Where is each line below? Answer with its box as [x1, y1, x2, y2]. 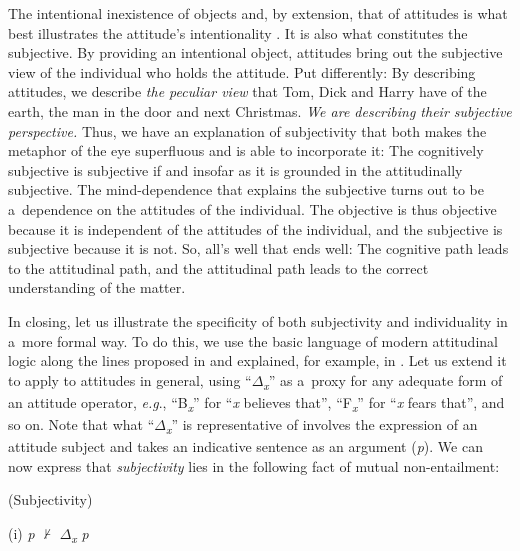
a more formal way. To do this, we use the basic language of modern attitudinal [8, 330, 498, 351]
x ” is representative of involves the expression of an [165, 413, 478, 437]
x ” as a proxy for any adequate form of [263, 369, 503, 393]
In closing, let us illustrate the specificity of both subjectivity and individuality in [8, 310, 508, 331]
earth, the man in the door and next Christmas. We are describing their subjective [8, 100, 512, 121]
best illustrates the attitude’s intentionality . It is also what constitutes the [8, 22, 468, 43]
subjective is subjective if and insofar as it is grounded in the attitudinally [8, 159, 463, 180]
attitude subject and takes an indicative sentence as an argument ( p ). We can [8, 436, 483, 457]
